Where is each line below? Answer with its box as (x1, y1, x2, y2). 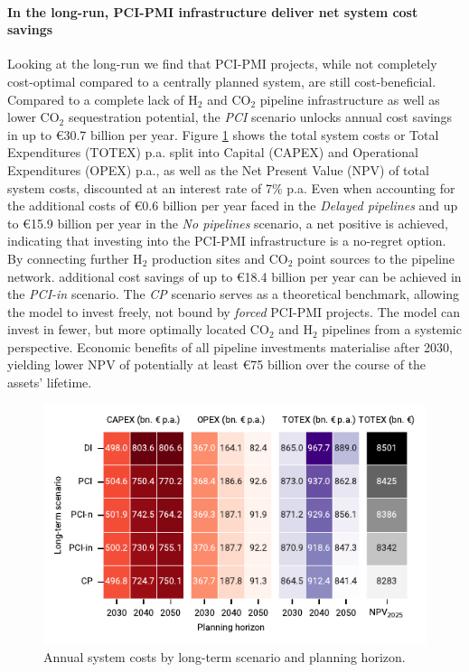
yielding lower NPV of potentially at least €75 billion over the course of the (7, 355, 427, 374)
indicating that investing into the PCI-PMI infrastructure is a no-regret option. (7, 231, 446, 250)
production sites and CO (151, 248, 288, 267)
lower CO (7, 107, 60, 126)
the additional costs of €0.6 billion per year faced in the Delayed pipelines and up (7, 196, 458, 215)
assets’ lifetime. (7, 373, 92, 392)
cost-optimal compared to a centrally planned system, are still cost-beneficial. (7, 71, 436, 90)
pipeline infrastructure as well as (259, 89, 440, 108)
